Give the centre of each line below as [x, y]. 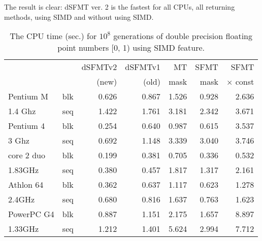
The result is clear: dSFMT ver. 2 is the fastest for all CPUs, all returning [120, 7]
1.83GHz [24, 170]
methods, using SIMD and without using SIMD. [79, 16]
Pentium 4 [27, 126]
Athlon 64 [26, 185]
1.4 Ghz [22, 111]
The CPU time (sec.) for [53, 36]
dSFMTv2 [99, 67]
